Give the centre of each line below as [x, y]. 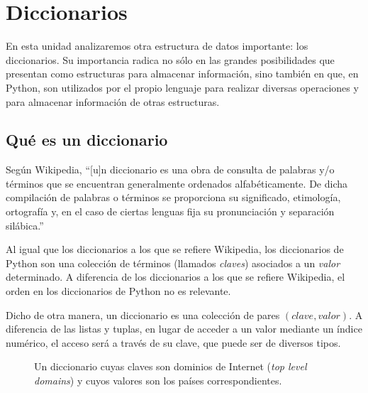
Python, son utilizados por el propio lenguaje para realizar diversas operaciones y [182, 87]
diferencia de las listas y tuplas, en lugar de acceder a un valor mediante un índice [184, 329]
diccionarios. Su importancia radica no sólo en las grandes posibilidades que [170, 59]
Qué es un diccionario [87, 140]
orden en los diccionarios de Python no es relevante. [118, 291]
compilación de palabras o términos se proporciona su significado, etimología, [173, 197]
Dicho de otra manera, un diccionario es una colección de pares [143, 314]
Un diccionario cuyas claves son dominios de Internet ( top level [171, 366]
